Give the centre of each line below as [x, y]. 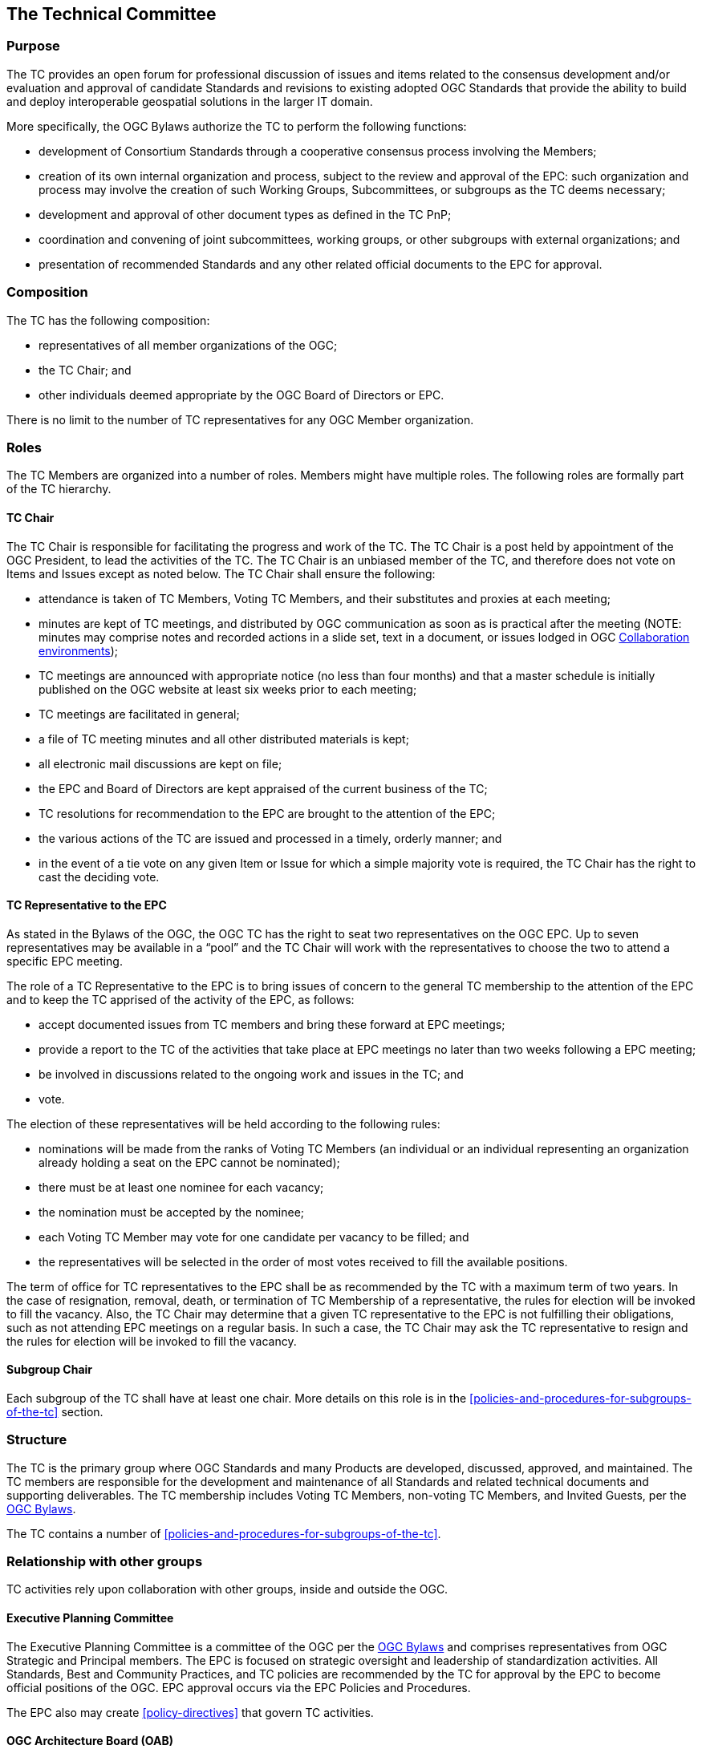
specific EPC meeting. [65, 961]
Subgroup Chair [50, 1370]
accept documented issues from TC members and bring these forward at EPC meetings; [272, 1024]
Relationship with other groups [105, 1562]
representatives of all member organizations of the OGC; [188, 345]
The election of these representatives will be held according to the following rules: [223, 1123]
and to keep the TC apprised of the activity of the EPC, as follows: [181, 999]
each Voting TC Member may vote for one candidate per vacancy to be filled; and [254, 1237]
